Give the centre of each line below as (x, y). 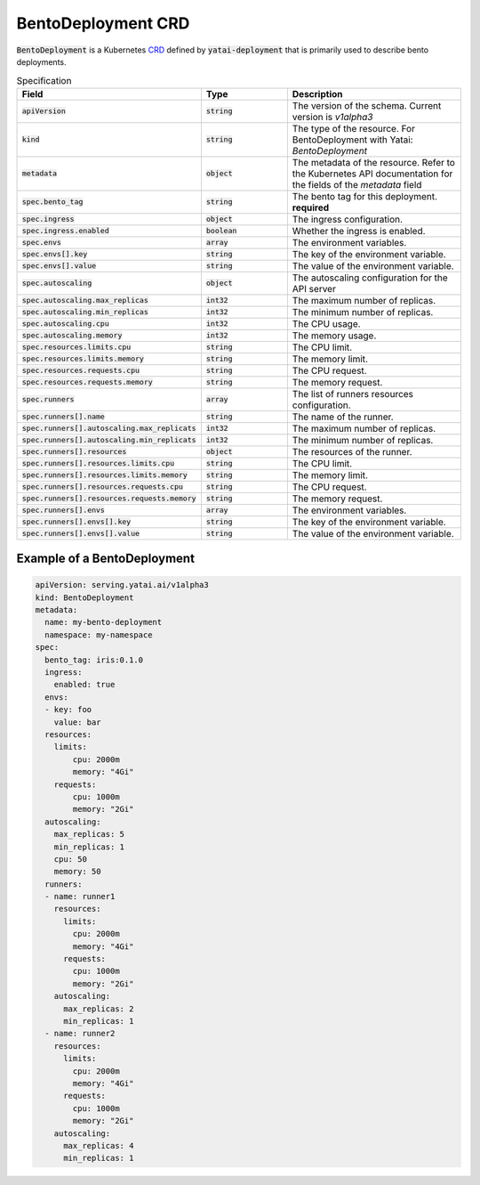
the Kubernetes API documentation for (372, 174)
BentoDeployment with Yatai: (352, 140)
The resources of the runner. (352, 451)
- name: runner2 (80, 1034)
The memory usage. (334, 336)
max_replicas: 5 (89, 834)
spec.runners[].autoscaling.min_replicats (109, 440)
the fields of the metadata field (357, 184)
